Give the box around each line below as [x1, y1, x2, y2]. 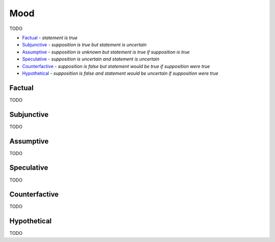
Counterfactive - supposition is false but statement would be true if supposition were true [22, 63, 210, 69]
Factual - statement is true [22, 35, 78, 41]
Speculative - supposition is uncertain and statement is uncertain [22, 56, 160, 62]
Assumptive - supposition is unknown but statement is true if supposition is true [22, 49, 190, 55]
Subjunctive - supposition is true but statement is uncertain [22, 42, 147, 48]
